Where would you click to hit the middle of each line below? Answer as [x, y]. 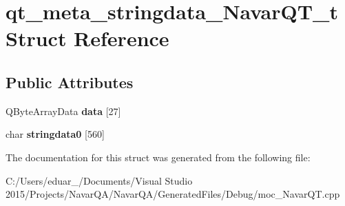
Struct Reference [87, 38]
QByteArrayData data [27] [63, 111]
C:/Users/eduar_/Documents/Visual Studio [99, 180]
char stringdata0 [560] [55, 134]
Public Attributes [70, 82]
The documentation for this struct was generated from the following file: [158, 157]
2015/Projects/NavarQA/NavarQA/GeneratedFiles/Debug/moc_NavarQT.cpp [173, 194]
